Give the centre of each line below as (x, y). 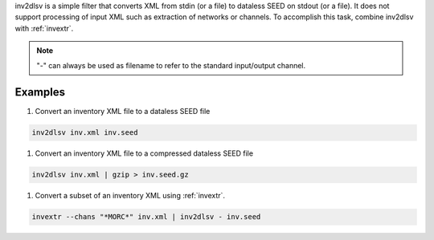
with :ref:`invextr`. (44, 28)
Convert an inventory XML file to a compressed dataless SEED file (144, 153)
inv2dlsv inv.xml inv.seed (85, 133)
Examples (40, 92)
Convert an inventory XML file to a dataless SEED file (123, 112)
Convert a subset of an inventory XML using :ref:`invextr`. (130, 196)
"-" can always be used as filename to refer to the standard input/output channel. (171, 65)
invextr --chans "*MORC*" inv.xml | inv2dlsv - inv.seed (146, 217)
